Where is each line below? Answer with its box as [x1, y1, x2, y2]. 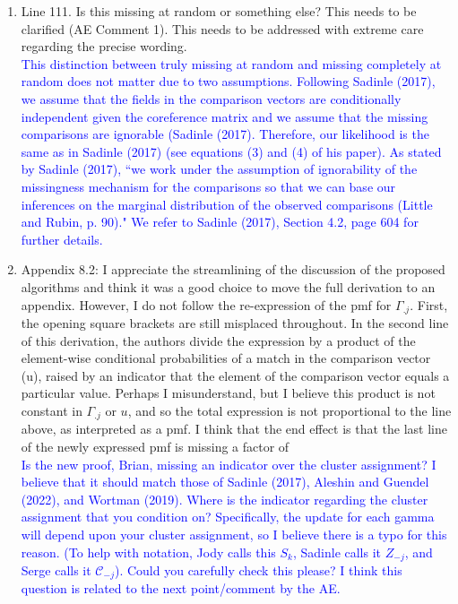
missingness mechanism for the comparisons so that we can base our [21, 177, 396, 195]
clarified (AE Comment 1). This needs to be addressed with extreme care [21, 19, 424, 38]
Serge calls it [21, 560, 91, 579]
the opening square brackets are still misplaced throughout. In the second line [21, 313, 449, 332]
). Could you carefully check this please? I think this [114, 560, 402, 579]
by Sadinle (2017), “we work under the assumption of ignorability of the [21, 160, 418, 178]
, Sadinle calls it [292, 542, 382, 561]
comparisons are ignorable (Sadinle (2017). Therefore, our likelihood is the [21, 125, 429, 143]
